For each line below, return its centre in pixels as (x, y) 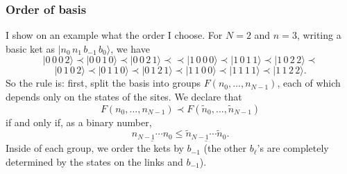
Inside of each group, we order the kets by (95, 148)
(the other (225, 148)
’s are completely (293, 148)
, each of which (309, 83)
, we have (130, 48)
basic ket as (30, 48)
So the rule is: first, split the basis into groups (103, 83)
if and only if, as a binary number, (79, 122)
